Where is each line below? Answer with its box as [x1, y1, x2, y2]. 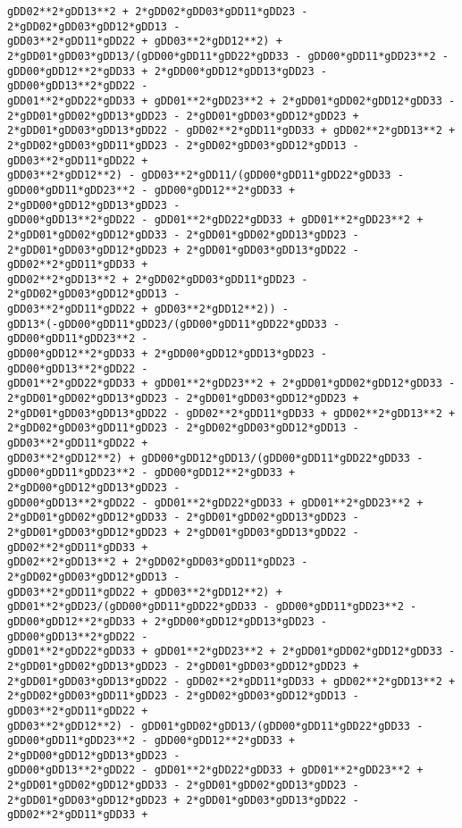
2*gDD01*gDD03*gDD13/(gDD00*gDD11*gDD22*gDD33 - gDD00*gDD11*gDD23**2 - [7, 49, 449, 63]
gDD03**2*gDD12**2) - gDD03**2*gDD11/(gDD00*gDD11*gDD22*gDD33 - [7, 169, 404, 182]
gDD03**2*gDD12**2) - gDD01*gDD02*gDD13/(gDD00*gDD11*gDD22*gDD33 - [7, 719, 424, 732]
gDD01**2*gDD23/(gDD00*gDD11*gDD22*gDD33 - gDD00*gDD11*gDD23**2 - [7, 600, 417, 614]
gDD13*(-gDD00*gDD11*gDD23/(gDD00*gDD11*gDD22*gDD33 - [7, 317, 340, 330]
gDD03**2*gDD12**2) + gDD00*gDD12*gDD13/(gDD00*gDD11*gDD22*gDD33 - [7, 451, 424, 464]
